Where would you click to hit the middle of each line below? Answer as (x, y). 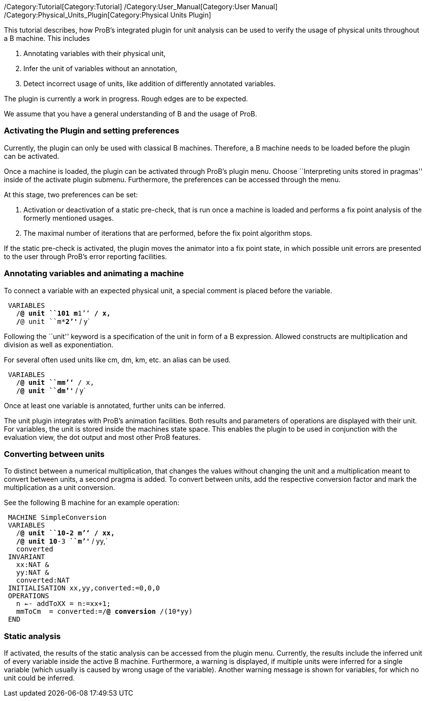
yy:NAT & (33, 573)
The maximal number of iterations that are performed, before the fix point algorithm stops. (168, 233)
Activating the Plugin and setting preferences (92, 131)
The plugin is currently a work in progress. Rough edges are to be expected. (126, 99)
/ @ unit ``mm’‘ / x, (55, 382)
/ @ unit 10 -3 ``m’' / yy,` (62, 541)
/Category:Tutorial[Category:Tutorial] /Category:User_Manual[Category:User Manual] (141, 7)
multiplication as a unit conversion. (60, 488)
